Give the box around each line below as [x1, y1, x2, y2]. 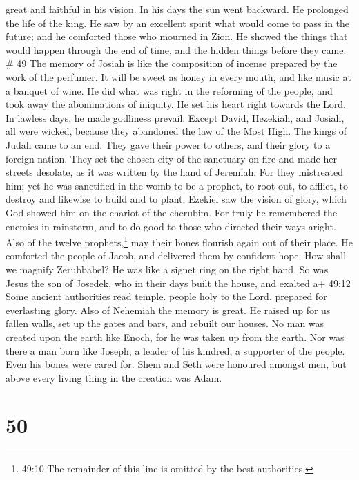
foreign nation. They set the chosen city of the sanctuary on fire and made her [6, 151, 337, 165]
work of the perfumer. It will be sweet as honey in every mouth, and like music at [6, 69, 351, 84]
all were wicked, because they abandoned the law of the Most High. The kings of [6, 124, 347, 138]
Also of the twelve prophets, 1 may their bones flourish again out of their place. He [6, 233, 353, 249]
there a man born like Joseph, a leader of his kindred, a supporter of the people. [6, 343, 345, 358]
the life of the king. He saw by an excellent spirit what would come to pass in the [6, 15, 350, 30]
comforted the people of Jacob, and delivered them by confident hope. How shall [6, 248, 347, 263]
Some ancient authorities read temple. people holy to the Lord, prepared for [6, 289, 327, 304]
